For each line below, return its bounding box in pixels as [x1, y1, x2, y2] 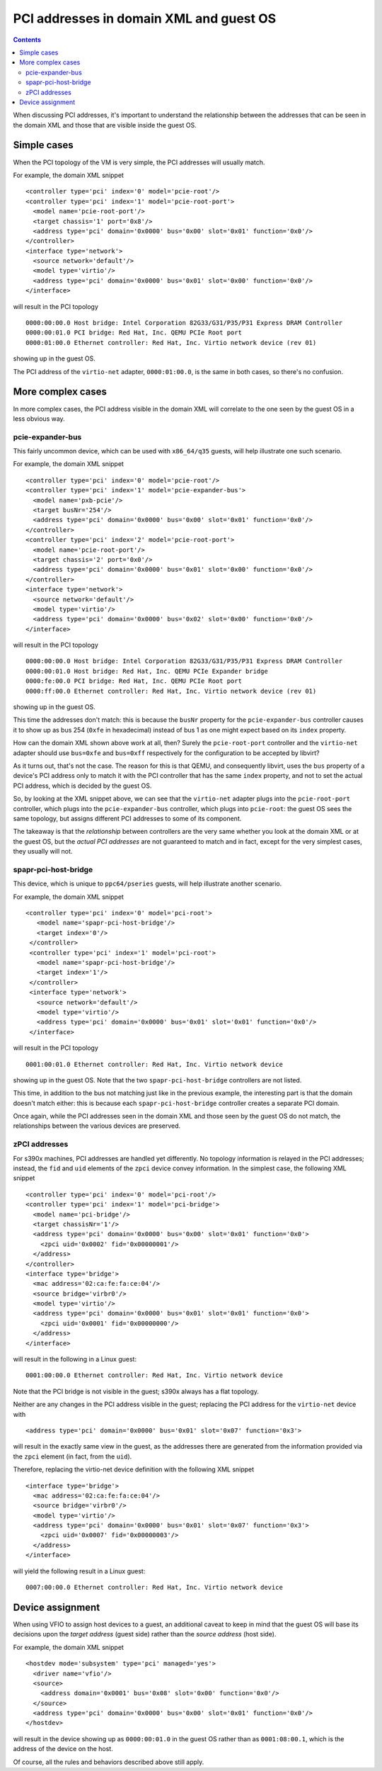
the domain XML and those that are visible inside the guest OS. [13, 120, 197, 129]
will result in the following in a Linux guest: [13, 1355, 137, 1364]
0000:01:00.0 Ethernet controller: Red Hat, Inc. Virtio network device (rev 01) [25, 339, 317, 346]
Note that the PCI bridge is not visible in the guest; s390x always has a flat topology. [13, 1387, 260, 1396]
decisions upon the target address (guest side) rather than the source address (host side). [13, 1630, 277, 1639]
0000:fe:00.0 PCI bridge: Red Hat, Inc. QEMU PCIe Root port [25, 677, 242, 685]
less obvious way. [13, 414, 65, 423]
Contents [13, 35, 42, 44]
